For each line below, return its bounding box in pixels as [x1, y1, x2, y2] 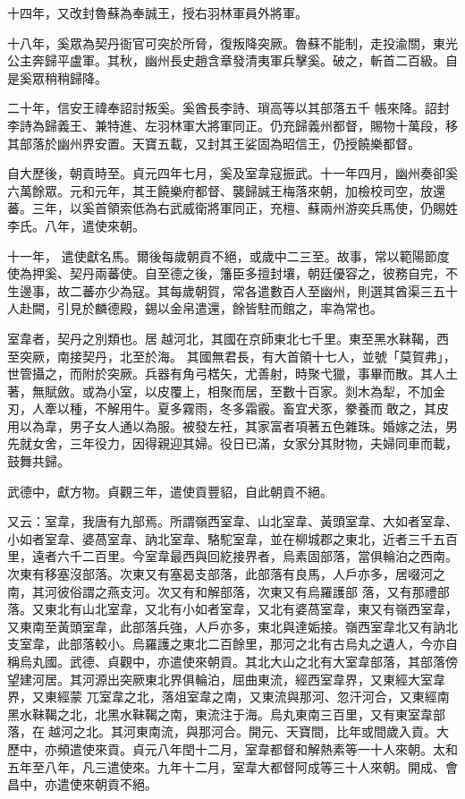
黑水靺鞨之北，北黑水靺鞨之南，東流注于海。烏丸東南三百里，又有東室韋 [7, 704, 433, 723]
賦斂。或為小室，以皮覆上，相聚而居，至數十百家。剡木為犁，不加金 [44, 381, 445, 400]
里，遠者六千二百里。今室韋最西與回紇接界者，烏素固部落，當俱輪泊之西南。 [7, 547, 458, 565]
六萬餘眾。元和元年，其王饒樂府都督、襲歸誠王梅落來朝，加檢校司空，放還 [7, 181, 445, 200]
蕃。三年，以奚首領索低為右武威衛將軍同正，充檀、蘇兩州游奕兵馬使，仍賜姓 [7, 199, 458, 217]
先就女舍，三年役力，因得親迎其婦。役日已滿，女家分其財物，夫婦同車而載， [7, 434, 458, 453]
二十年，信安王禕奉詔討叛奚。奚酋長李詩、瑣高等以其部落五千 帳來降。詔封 [7, 98, 450, 117]
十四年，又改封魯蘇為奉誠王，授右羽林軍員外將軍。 [7, 4, 308, 21]
